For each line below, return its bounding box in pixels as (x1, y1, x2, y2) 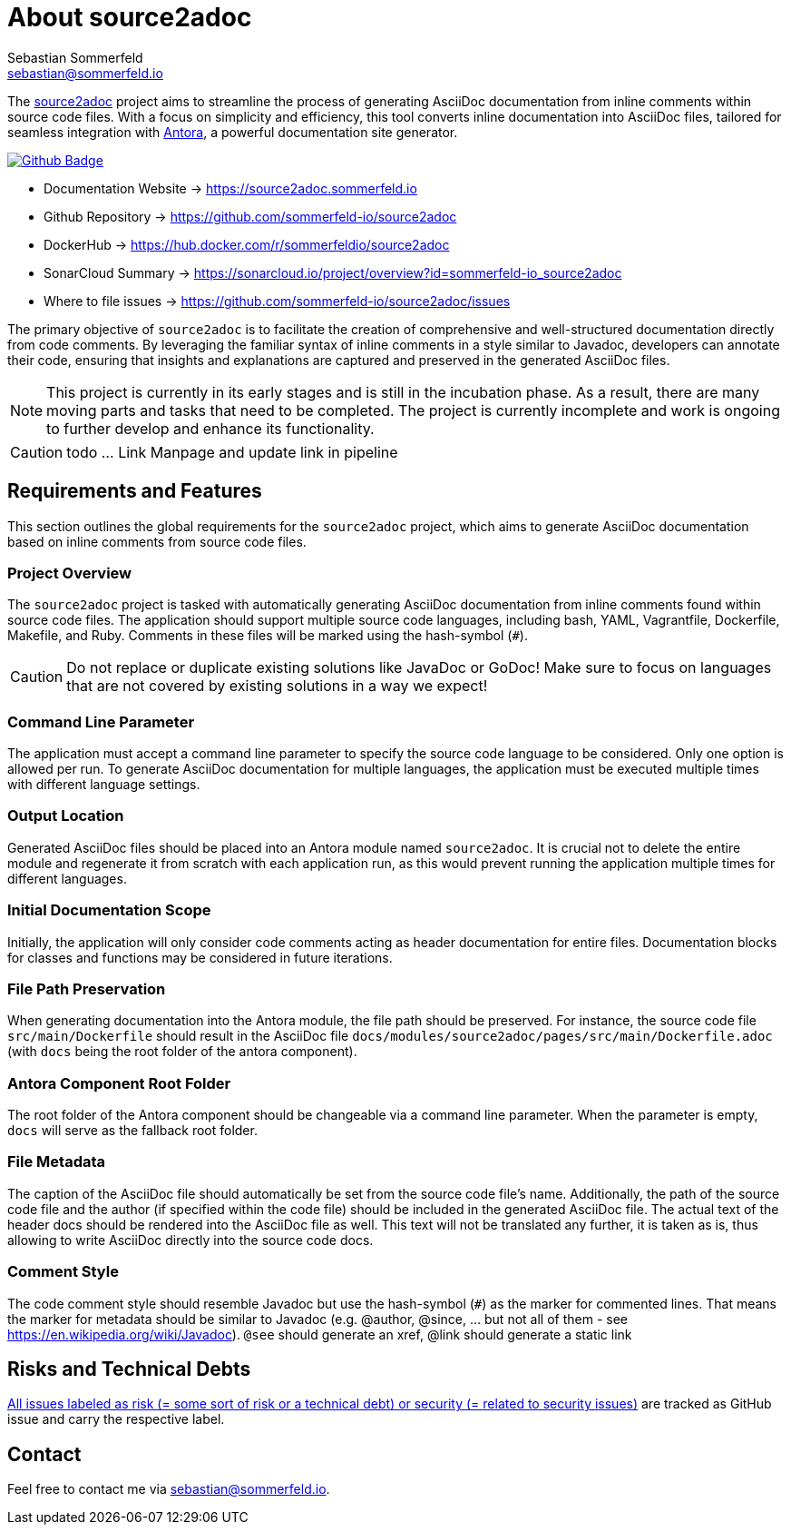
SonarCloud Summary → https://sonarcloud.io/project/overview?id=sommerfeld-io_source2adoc (44, 264, 622, 281)
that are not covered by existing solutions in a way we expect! (66, 677, 488, 696)
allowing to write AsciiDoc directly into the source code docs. (7, 1231, 374, 1248)
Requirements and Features (7, 479, 262, 503)
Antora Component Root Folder (7, 1073, 231, 1092)
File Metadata (7, 1152, 106, 1171)
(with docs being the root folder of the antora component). (7, 1043, 357, 1060)
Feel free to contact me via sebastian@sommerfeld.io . (7, 1481, 330, 1497)
